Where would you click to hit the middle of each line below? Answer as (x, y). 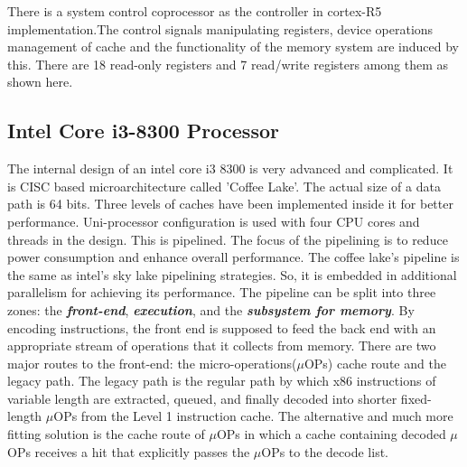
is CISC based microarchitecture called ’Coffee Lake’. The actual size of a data (224, 186)
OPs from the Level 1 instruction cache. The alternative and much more (253, 416)
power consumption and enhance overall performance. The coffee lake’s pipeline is (233, 257)
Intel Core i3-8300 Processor (143, 131)
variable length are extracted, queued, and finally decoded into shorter (202, 398)
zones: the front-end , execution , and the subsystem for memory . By (211, 309)
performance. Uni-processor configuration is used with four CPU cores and (214, 221)
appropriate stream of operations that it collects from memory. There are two (222, 346)
